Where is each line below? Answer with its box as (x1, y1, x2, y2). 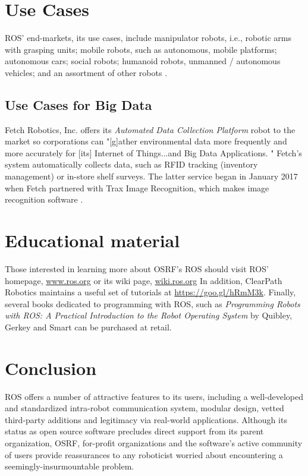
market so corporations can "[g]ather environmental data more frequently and (5, 135, 287, 147)
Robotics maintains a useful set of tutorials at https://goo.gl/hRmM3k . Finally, (5, 286, 296, 298)
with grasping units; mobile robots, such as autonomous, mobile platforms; (5, 43, 277, 55)
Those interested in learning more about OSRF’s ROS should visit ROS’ (5, 262, 269, 275)
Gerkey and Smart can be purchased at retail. (5, 320, 172, 333)
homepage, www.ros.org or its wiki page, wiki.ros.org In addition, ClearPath (5, 274, 282, 286)
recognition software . (5, 193, 83, 206)
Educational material (5, 228, 180, 253)
